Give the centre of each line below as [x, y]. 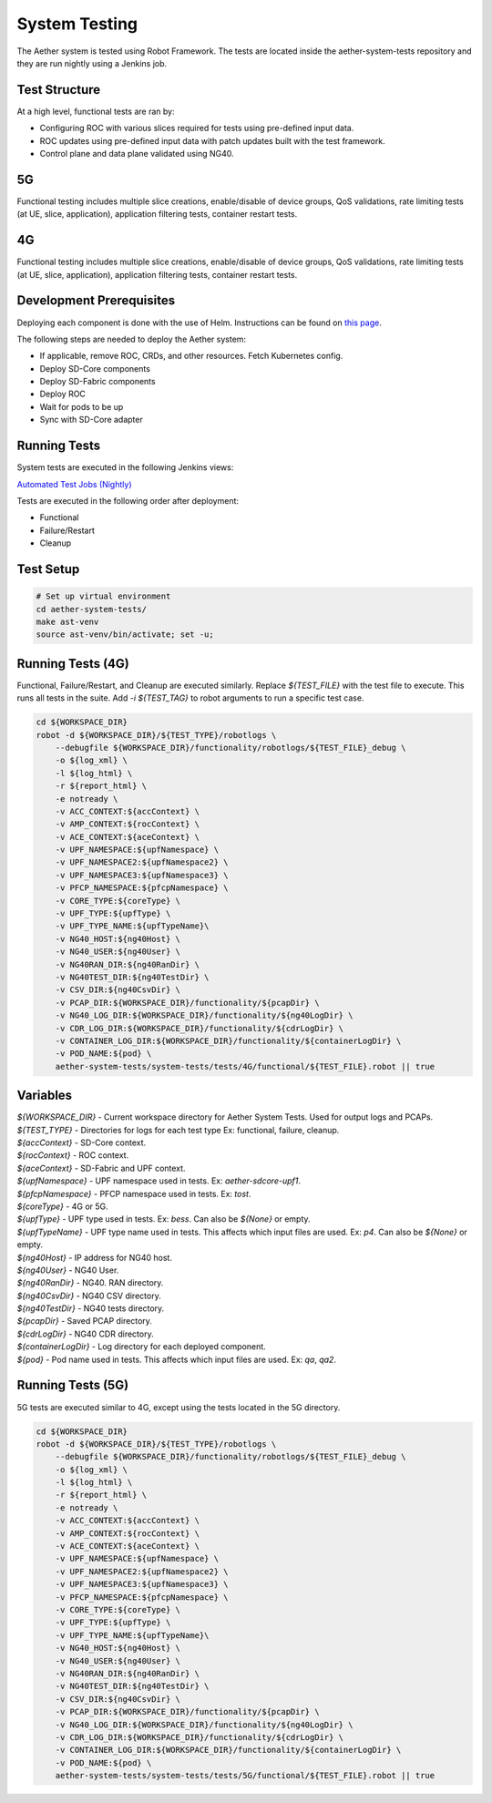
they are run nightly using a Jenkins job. [92, 63]
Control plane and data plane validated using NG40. [137, 154]
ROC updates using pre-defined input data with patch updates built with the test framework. [213, 140]
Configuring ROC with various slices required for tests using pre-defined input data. [197, 128]
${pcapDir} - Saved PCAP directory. [84, 1321]
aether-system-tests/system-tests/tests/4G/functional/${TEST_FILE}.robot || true [245, 1066]
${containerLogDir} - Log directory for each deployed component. [141, 1347]
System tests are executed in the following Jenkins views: [125, 467]
